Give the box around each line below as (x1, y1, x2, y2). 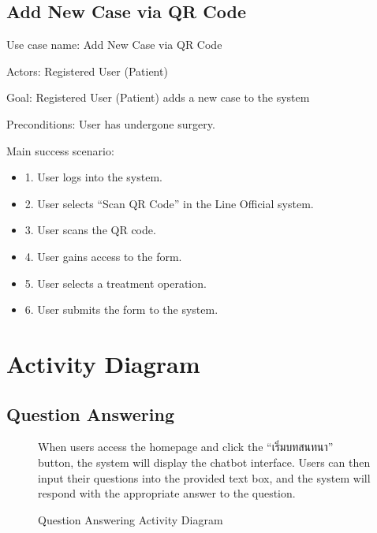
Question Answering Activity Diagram (38, 511, 223, 527)
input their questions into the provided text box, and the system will (38, 469, 371, 486)
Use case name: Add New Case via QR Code (6, 36, 222, 53)
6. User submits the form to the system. (24, 301, 218, 318)
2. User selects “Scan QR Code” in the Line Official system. (24, 195, 314, 211)
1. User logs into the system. (24, 169, 162, 185)
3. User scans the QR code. (24, 222, 156, 238)
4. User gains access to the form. (24, 248, 182, 264)
